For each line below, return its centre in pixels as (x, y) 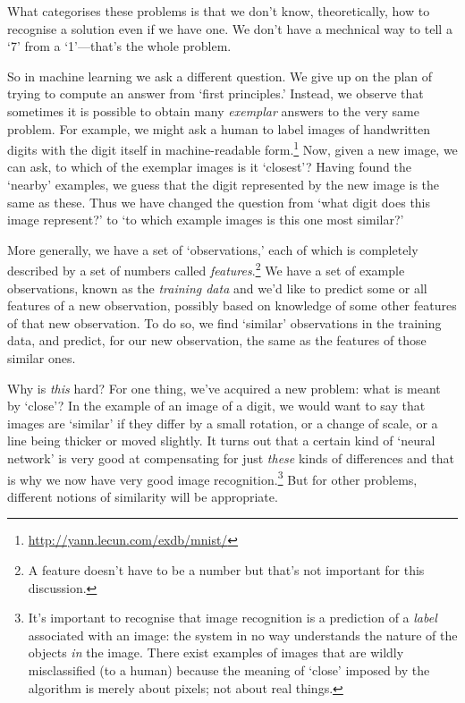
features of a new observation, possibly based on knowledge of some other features (232, 305)
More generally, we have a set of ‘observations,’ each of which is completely (213, 249)
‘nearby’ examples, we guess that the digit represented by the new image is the (224, 184)
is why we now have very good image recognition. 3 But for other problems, (212, 478)
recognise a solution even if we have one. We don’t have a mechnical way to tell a (230, 28)
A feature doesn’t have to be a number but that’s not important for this (226, 570)
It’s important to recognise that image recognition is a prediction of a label (232, 618)
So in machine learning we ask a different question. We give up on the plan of (220, 76)
